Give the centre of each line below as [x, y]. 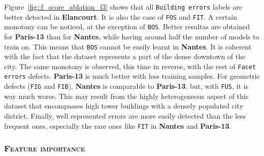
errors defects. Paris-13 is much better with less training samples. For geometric [132, 76]
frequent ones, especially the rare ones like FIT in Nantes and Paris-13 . [118, 125]
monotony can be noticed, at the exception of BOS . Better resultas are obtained [127, 27]
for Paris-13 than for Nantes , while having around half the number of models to [132, 36]
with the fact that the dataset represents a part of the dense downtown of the [125, 56]
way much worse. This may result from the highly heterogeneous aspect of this [126, 96]
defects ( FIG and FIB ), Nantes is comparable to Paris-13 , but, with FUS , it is [126, 86]
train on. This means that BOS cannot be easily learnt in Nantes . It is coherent [128, 46]
